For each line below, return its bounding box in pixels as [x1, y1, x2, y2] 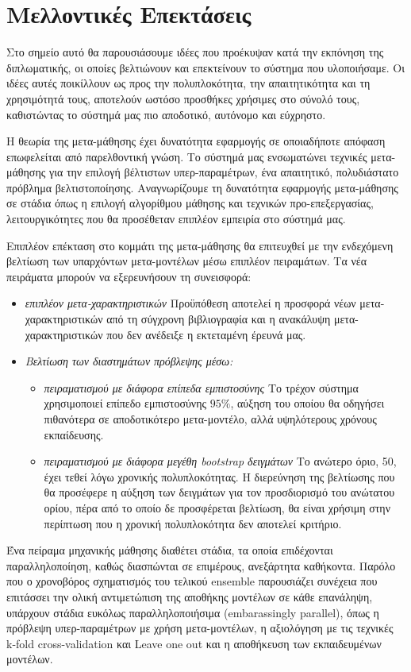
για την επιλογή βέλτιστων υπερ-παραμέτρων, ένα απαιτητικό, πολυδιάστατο [48, 164, 399, 180]
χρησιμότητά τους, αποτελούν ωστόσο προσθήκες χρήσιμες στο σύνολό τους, [6, 90, 360, 106]
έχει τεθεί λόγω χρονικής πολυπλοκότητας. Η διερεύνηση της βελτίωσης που [44, 468, 395, 485]
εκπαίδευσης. [44, 426, 104, 442]
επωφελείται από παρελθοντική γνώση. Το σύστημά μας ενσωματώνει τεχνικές [6, 148, 367, 164]
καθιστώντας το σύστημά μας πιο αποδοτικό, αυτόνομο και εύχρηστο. [6, 106, 326, 122]
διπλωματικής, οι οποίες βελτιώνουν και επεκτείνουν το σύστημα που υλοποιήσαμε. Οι [6, 59, 405, 75]
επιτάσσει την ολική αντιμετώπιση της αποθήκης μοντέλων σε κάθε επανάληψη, [6, 588, 373, 604]
